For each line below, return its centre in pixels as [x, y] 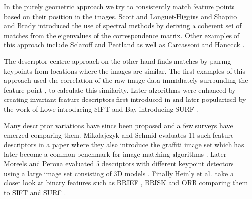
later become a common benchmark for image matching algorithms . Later [115, 154]
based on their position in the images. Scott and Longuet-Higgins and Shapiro [121, 16]
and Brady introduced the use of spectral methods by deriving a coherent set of [123, 26]
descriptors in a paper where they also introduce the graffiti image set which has [124, 144]
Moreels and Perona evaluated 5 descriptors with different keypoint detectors [119, 163]
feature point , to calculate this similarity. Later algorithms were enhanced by [120, 90]
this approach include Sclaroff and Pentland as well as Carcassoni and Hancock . [124, 45]
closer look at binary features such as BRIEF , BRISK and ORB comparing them [126, 183]
